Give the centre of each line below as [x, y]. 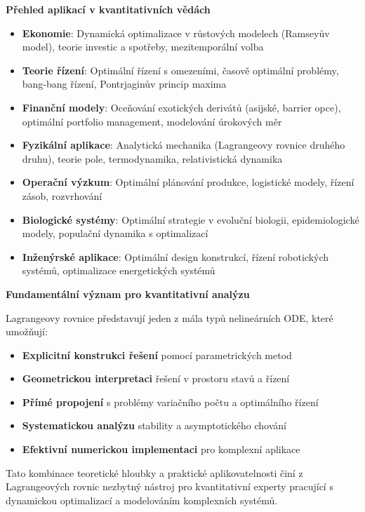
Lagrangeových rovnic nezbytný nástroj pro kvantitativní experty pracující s [170, 486]
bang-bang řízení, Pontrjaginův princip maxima [124, 84]
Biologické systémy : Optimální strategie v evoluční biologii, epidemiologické [191, 219]
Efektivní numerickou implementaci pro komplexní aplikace [161, 449]
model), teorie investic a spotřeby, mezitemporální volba [143, 47]
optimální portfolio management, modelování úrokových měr [152, 121]
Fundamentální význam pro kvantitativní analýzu [128, 294]
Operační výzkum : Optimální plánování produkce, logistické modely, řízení [188, 182]
